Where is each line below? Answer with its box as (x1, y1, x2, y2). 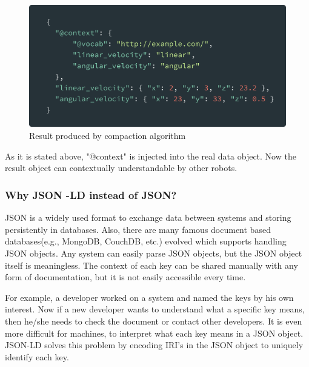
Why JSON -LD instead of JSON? (5, 187, 177, 202)
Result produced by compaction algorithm (29, 129, 186, 142)
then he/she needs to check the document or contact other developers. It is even (5, 314, 302, 327)
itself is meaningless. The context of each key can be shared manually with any (5, 258, 298, 271)
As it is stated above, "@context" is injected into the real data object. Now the (5, 149, 296, 162)
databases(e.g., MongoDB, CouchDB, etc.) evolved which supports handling (5, 235, 287, 247)
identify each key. (5, 350, 69, 363)
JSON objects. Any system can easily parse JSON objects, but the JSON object (5, 247, 302, 260)
